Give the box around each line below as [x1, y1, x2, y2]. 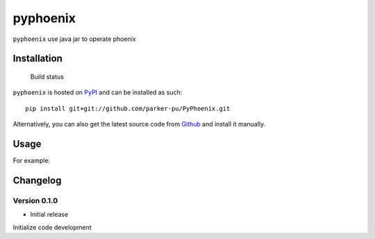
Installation [12, 53, 62, 65]
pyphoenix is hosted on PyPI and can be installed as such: [12, 88, 183, 97]
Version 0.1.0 [12, 195, 58, 205]
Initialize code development [12, 223, 92, 231]
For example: [12, 156, 51, 165]
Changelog [12, 174, 62, 186]
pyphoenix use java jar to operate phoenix [12, 35, 136, 43]
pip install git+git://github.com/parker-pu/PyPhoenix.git [25, 104, 231, 113]
